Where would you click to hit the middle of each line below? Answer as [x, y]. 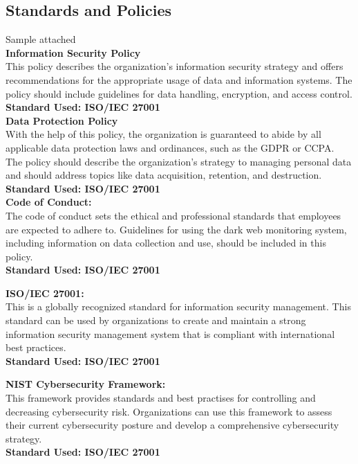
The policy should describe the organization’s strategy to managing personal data [179, 161]
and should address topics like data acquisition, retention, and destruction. [164, 175]
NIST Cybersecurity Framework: [86, 384]
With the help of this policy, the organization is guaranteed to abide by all [163, 134]
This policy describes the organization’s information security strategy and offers [175, 66]
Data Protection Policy [62, 120]
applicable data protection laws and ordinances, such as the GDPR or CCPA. [170, 147]
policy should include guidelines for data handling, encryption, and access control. [179, 93]
